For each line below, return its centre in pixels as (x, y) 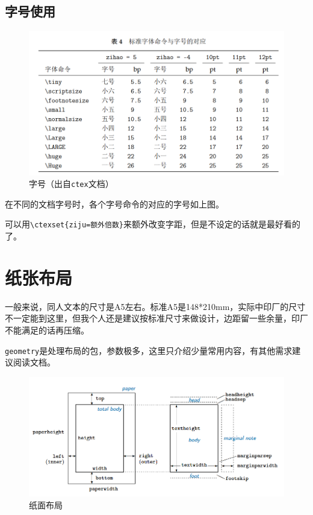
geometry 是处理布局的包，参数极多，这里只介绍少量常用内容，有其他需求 (149, 350)
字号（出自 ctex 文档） (71, 184)
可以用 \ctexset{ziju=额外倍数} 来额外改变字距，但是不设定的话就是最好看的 (153, 224)
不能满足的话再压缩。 (47, 330)
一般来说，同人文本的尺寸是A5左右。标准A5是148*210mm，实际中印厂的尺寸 (155, 306)
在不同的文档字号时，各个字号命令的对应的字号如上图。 (114, 204)
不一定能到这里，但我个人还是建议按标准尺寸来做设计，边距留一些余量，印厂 (156, 318)
